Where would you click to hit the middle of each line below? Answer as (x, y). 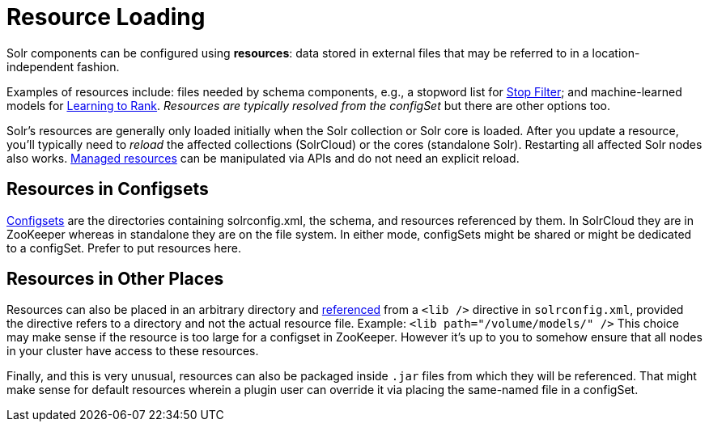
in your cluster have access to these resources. (133, 351)
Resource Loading (106, 17)
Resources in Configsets (108, 189)
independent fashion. (63, 66)
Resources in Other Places (115, 279)
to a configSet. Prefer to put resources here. (124, 248)
